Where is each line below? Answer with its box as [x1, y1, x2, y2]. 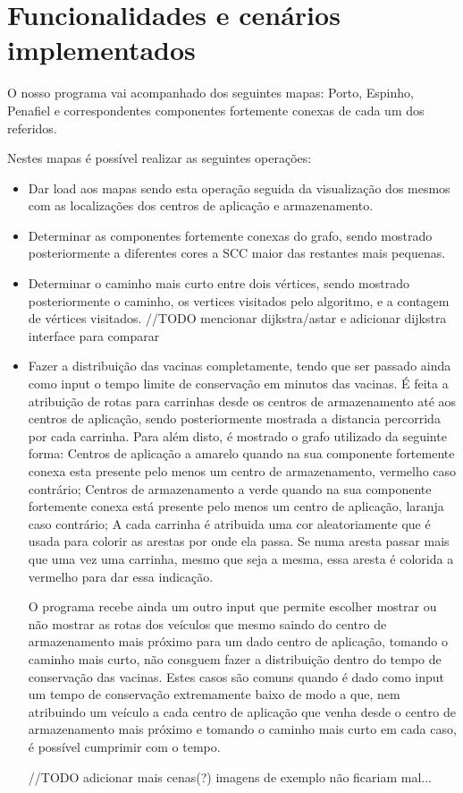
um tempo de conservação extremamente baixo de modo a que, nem [28, 685, 400, 703]
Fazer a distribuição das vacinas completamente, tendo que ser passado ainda [28, 356, 451, 375]
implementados [7, 31, 196, 68]
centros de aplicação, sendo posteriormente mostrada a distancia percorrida [28, 409, 441, 428]
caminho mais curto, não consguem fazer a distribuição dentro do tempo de [28, 649, 442, 668]
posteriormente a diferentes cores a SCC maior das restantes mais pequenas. [28, 243, 446, 262]
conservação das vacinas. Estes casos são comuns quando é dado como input [28, 667, 444, 686]
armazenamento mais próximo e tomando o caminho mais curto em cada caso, [28, 720, 457, 738]
